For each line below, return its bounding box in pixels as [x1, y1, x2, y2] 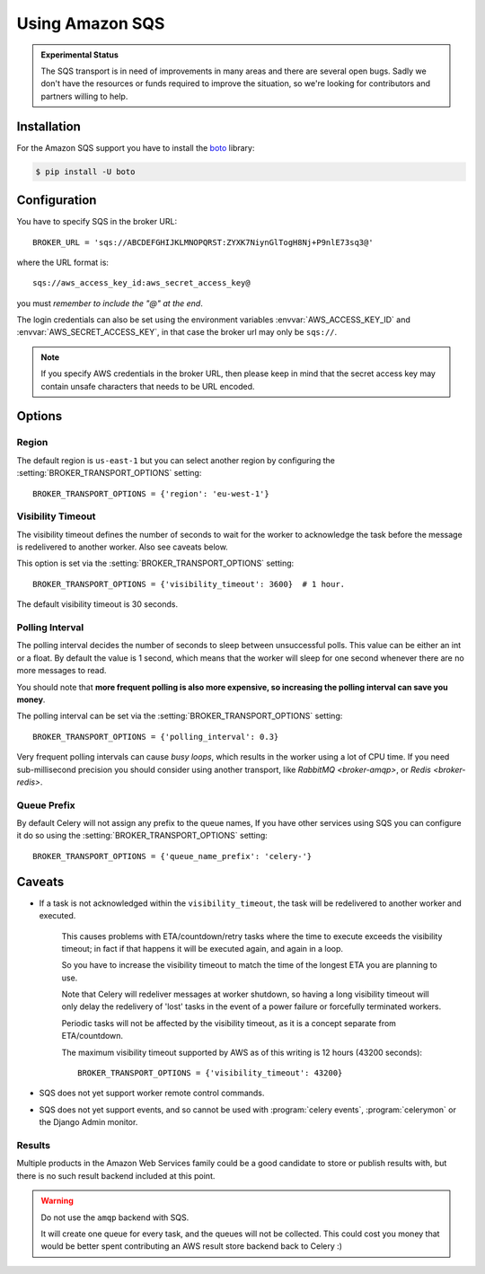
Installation [16, 119, 81, 134]
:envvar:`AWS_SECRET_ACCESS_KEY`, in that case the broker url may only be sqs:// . [16, 327, 338, 338]
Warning [40, 1195, 74, 1207]
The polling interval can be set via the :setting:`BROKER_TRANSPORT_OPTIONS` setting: [16, 710, 343, 722]
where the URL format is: [16, 257, 110, 268]
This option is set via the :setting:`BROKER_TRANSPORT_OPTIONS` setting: [16, 558, 295, 569]
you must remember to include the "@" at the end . [16, 297, 204, 309]
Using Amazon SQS [16, 13, 165, 33]
